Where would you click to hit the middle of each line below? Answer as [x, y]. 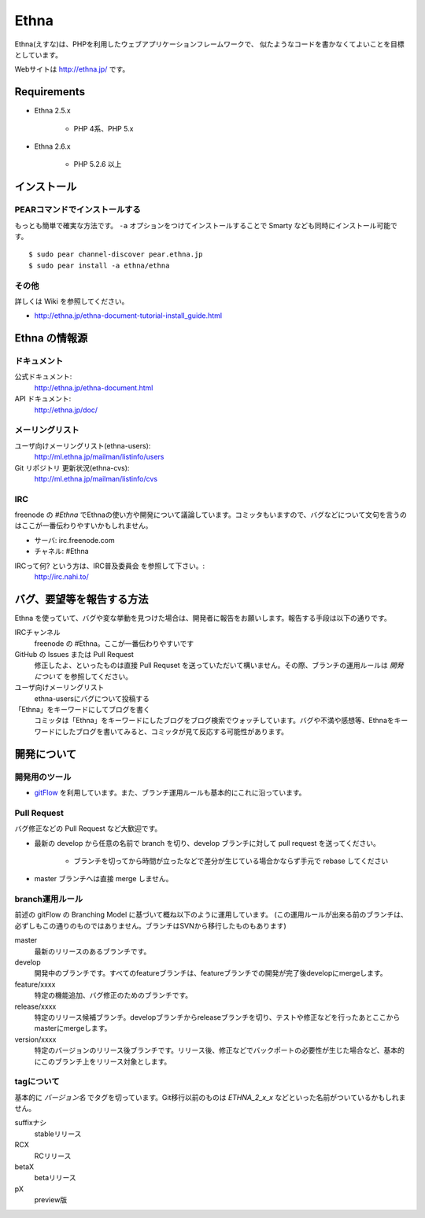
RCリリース [53, 1156]
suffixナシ [31, 1123]
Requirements [50, 92]
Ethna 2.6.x [52, 146]
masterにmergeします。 [73, 1028]
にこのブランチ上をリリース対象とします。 [103, 1061]
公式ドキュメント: [43, 377]
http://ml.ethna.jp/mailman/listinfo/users [99, 457]
